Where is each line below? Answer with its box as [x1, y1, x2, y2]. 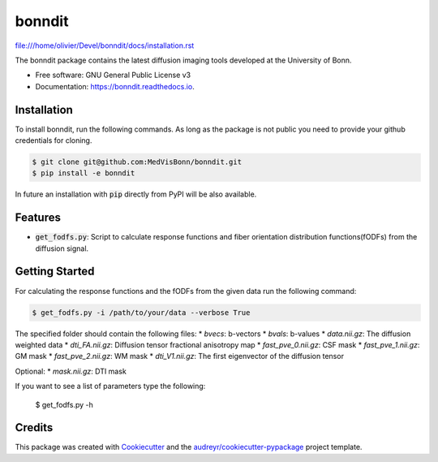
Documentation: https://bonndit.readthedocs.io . [35, 81, 195, 91]
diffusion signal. [35, 244, 89, 253]
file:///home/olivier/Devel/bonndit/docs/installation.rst [15, 41, 195, 50]
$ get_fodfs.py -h [35, 399, 93, 409]
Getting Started [15, 265, 95, 278]
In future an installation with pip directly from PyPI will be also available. [15, 189, 257, 199]
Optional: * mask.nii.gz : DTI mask [15, 366, 127, 376]
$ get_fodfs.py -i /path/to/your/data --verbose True [32, 308, 251, 317]
